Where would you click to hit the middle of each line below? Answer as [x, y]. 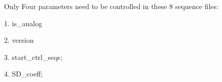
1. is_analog [23, 23]
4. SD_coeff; [24, 74]
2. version [19, 40]
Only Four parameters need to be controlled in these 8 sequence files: [111, 6]
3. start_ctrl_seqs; [33, 57]
